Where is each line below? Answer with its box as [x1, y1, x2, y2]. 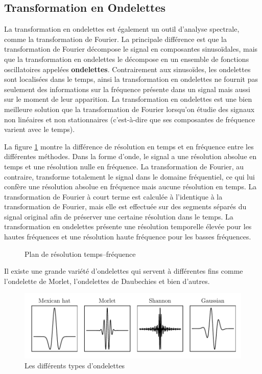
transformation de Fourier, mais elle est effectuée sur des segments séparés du [4, 201, 247, 212]
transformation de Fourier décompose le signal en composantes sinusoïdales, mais [4, 43, 258, 54]
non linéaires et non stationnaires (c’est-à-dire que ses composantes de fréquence [4, 114, 255, 124]
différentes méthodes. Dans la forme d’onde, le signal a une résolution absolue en [4, 151, 257, 162]
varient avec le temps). [4, 124, 75, 135]
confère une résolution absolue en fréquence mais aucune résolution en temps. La [4, 181, 257, 192]
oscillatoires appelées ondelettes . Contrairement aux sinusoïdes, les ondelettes [4, 63, 251, 74]
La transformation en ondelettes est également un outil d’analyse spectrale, [4, 24, 240, 34]
